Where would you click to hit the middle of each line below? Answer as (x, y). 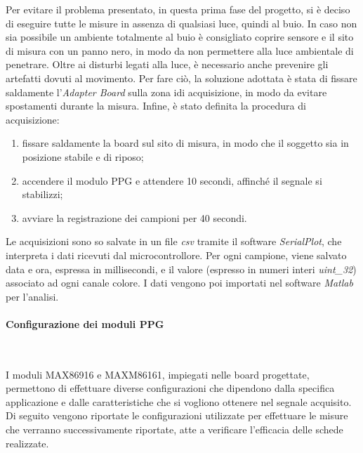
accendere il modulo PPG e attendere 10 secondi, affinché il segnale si (172, 180)
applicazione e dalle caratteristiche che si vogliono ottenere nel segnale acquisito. (179, 401)
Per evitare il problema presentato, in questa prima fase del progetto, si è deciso (178, 9)
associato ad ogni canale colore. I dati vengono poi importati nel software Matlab (179, 283)
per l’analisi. (32, 296)
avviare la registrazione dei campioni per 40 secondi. (134, 217)
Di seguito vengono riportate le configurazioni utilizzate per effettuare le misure (177, 415)
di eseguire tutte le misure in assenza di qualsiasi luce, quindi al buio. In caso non (181, 23)
